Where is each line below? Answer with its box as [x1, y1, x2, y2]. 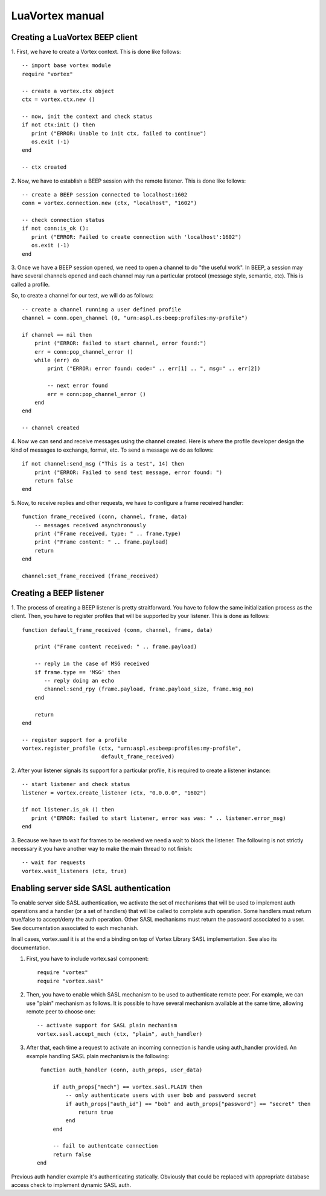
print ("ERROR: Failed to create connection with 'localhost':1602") [31, 233, 241, 240]
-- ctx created [22, 164, 67, 171]
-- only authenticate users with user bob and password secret [65, 1092, 257, 1099]
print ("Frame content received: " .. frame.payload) [34, 643, 197, 650]
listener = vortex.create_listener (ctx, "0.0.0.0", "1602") [22, 789, 206, 796]
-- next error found [47, 382, 108, 389]
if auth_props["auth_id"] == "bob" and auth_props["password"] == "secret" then [65, 1100, 311, 1107]
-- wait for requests [22, 859, 86, 866]
